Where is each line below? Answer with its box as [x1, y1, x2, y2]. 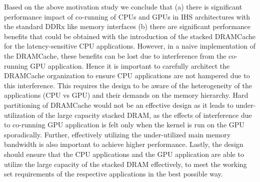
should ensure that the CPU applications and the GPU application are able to [4, 148, 244, 159]
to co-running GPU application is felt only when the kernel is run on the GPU [4, 119, 244, 130]
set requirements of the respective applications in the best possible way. [4, 168, 223, 179]
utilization [4, 109, 35, 120]
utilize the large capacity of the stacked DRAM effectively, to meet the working [4, 158, 247, 169]
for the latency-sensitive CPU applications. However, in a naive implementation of [4, 41, 255, 51]
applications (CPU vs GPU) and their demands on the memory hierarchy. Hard [4, 90, 248, 100]
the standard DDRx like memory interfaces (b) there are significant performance [4, 21, 251, 32]
